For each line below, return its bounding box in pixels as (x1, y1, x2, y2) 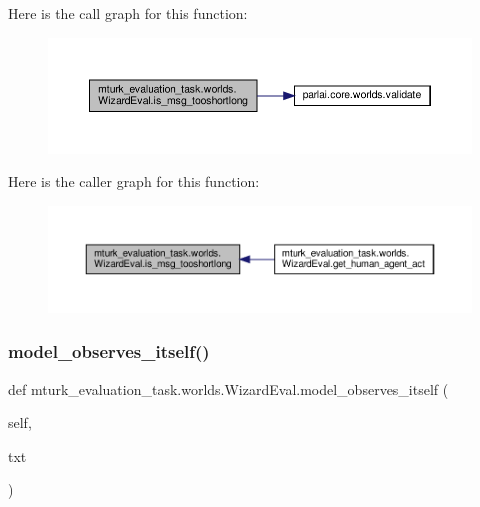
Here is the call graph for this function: (8, 3, 248, 23)
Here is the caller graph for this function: (8, 171, 260, 192)
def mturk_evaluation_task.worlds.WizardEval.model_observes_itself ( (8, 378, 449, 399)
